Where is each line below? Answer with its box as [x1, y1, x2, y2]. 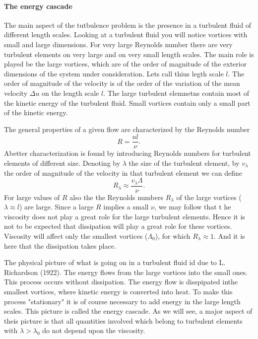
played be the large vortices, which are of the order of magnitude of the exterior [4, 59, 247, 69]
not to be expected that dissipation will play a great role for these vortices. [4, 221, 232, 231]
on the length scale [42, 87, 99, 98]
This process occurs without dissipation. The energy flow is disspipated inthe [4, 276, 238, 287]
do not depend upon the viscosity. [42, 325, 145, 336]
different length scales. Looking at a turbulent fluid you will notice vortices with [4, 29, 248, 40]
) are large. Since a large [19, 202, 94, 212]
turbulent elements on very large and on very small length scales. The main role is [4, 49, 254, 59]
